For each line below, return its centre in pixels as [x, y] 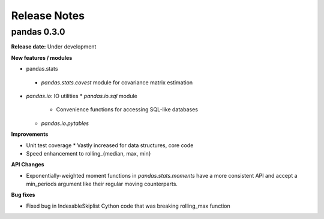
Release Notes [48, 16]
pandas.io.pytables [65, 123]
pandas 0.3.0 [38, 32]
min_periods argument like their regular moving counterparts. [102, 184]
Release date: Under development [54, 47]
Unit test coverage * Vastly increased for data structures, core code [110, 145]
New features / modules [42, 57]
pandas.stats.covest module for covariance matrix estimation [117, 82]
